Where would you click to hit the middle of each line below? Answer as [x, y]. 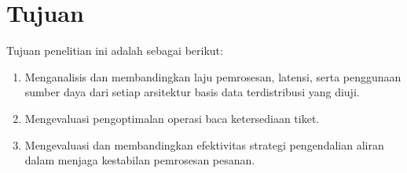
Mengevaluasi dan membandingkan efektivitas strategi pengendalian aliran [204, 144]
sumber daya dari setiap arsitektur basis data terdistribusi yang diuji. [192, 92]
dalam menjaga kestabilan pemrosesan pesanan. [140, 160]
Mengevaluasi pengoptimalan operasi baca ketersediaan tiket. [172, 118]
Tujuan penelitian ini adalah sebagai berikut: [115, 50]
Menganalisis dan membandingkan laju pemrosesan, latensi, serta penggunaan [213, 76]
